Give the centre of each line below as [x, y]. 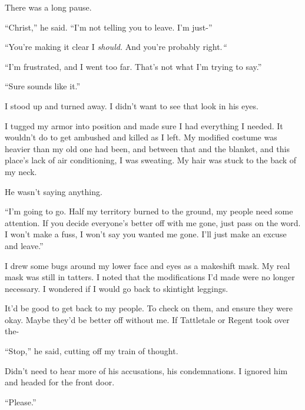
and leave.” [24, 245]
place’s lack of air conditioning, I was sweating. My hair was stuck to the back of [151, 160]
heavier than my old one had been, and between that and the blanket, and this [147, 148]
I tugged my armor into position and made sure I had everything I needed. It [144, 125]
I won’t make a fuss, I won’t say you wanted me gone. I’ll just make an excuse [146, 234]
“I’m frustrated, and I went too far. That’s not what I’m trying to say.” [133, 66]
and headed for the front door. [60, 382]
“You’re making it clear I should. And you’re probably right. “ [116, 47]
